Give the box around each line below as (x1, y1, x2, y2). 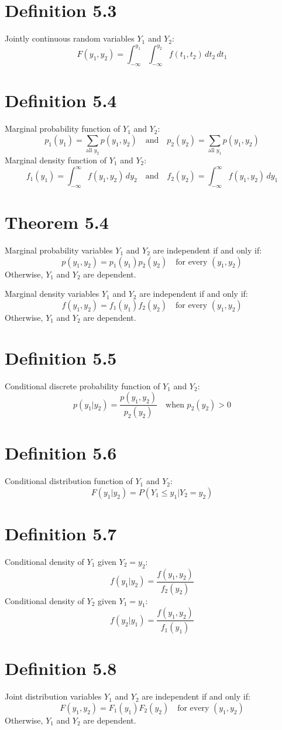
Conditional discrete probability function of (5, 379, 160, 392)
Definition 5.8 (5, 656, 117, 680)
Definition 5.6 (5, 441, 117, 465)
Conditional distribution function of (5, 475, 133, 487)
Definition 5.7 (5, 521, 117, 545)
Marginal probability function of (5, 122, 121, 135)
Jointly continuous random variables (5, 32, 135, 44)
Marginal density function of (5, 154, 106, 166)
